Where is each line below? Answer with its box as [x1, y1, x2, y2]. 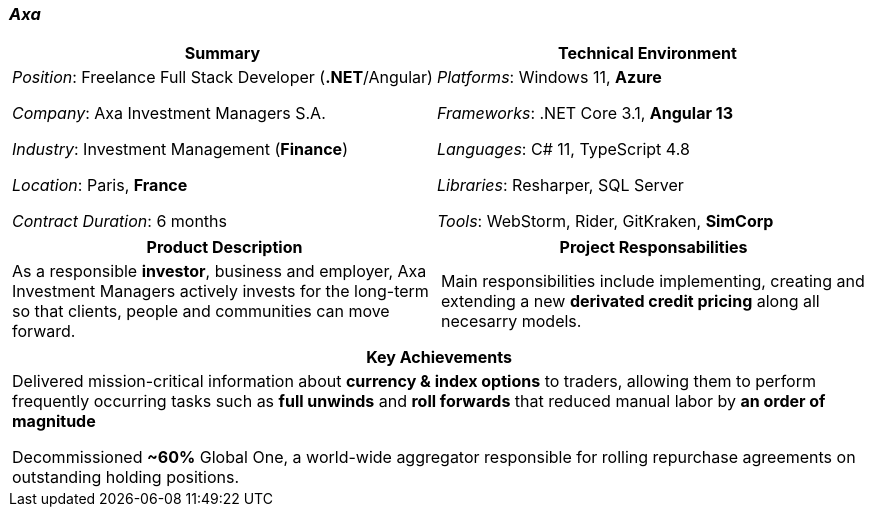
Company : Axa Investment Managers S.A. [12, 103, 326, 124]
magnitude [12, 411, 96, 432]
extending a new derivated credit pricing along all [441, 291, 820, 312]
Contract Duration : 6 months [12, 211, 227, 232]
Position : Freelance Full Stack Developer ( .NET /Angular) [12, 67, 433, 88]
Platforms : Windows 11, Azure [436, 67, 662, 88]
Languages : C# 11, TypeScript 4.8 [436, 139, 690, 160]
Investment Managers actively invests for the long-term [12, 281, 429, 302]
